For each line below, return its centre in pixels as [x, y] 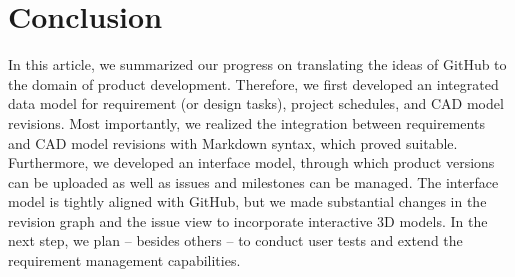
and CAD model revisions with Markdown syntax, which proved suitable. [233, 142]
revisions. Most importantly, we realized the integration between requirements [246, 122]
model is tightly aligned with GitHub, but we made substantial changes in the [247, 201]
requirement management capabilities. [124, 260]
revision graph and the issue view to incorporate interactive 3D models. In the [248, 220]
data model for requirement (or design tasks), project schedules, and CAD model [256, 103]
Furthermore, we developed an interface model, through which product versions [251, 162]
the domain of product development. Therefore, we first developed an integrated [253, 83]
